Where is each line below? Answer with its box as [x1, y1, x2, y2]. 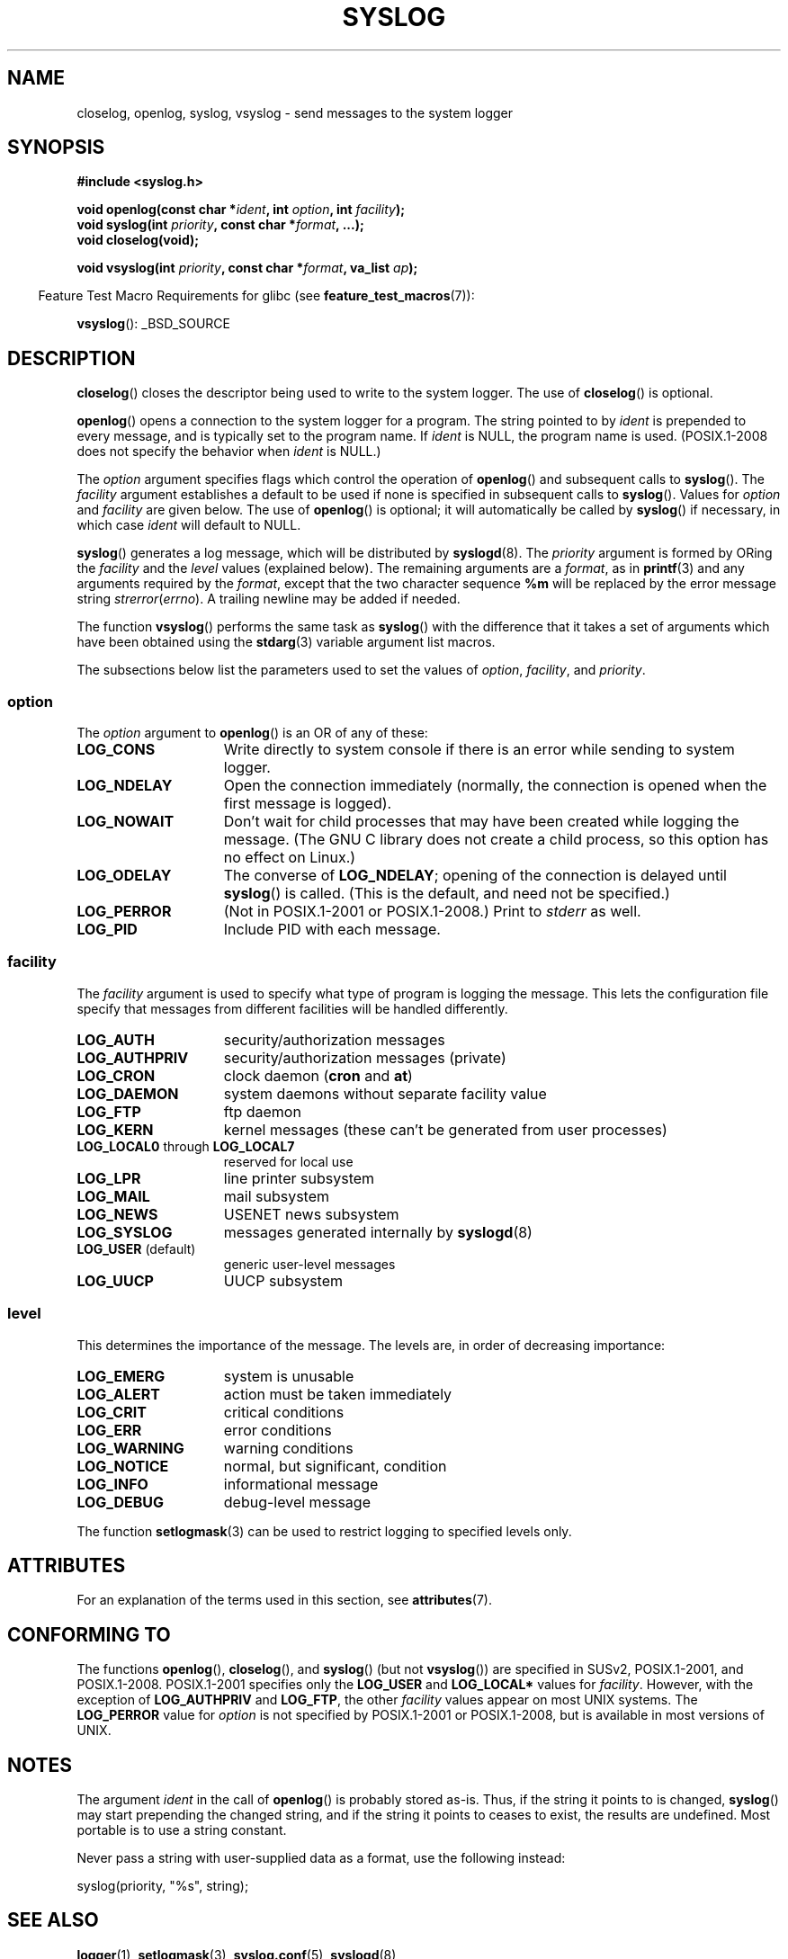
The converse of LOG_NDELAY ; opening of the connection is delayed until [223, 866, 727, 885]
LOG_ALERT [76, 1384, 160, 1403]
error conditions [223, 1420, 332, 1439]
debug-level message [223, 1492, 371, 1511]
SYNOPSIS [7, 136, 105, 159]
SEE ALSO [7, 1909, 99, 1932]
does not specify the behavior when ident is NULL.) [76, 443, 381, 460]
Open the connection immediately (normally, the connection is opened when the [223, 776, 767, 795]
